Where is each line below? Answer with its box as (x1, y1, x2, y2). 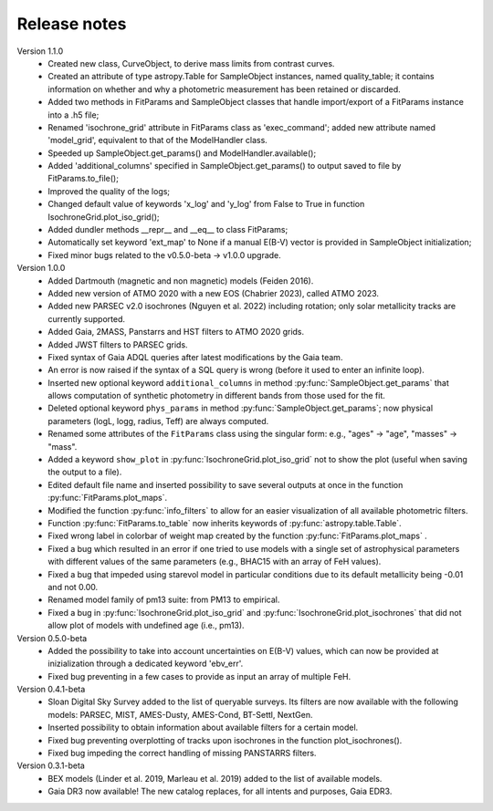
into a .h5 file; (47, 109, 100, 120)
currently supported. (47, 313, 125, 324)
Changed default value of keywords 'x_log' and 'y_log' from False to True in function (47, 199, 365, 210)
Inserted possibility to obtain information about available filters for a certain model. (47, 722, 359, 733)
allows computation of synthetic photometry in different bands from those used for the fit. (47, 390, 385, 401)
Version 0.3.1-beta (16, 760, 86, 771)
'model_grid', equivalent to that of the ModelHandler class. (47, 135, 268, 146)
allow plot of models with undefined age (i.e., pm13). (47, 620, 246, 631)
